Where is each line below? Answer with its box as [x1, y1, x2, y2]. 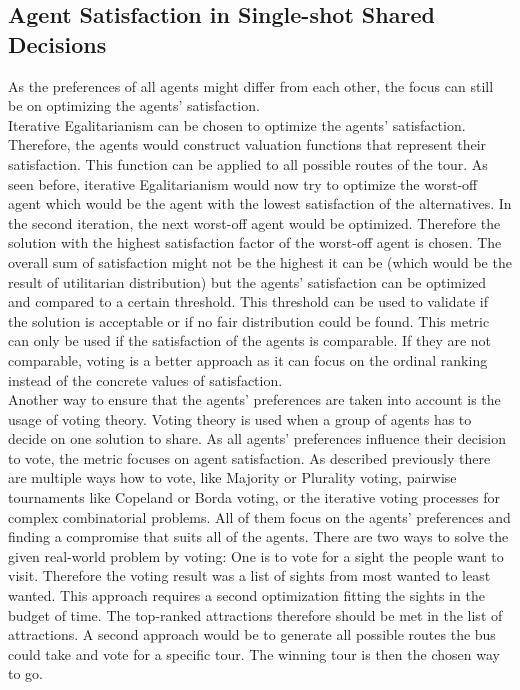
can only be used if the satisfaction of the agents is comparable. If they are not [8, 330, 492, 351]
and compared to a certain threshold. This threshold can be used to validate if [8, 291, 488, 312]
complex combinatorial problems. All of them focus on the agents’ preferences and [8, 506, 511, 527]
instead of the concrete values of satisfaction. [8, 369, 283, 390]
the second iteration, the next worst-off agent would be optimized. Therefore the [8, 212, 501, 233]
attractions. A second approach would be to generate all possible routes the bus [8, 624, 496, 645]
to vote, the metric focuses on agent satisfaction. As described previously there [8, 447, 491, 468]
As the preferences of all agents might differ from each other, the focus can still [8, 75, 494, 96]
